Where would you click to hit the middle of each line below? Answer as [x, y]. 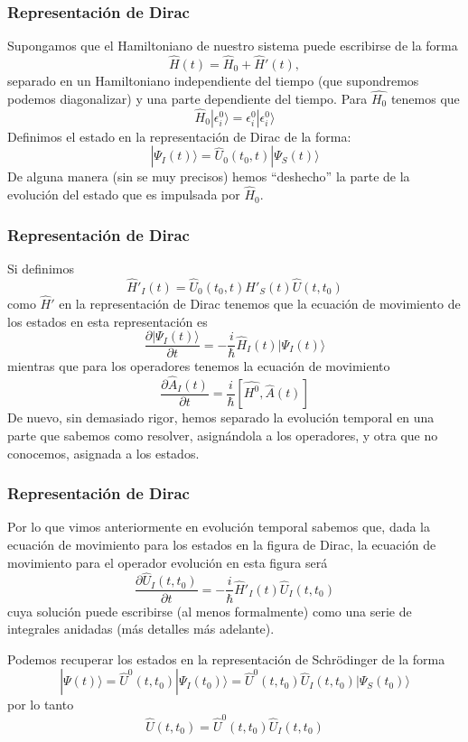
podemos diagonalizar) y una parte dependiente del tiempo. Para [187, 98]
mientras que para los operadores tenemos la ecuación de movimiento [199, 366]
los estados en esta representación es [108, 321]
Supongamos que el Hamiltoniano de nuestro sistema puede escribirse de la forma [233, 46]
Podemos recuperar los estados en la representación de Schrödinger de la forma [226, 659]
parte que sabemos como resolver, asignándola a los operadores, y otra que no [223, 436]
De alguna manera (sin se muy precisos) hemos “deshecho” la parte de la [209, 176]
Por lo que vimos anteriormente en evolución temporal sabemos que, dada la [219, 527]
